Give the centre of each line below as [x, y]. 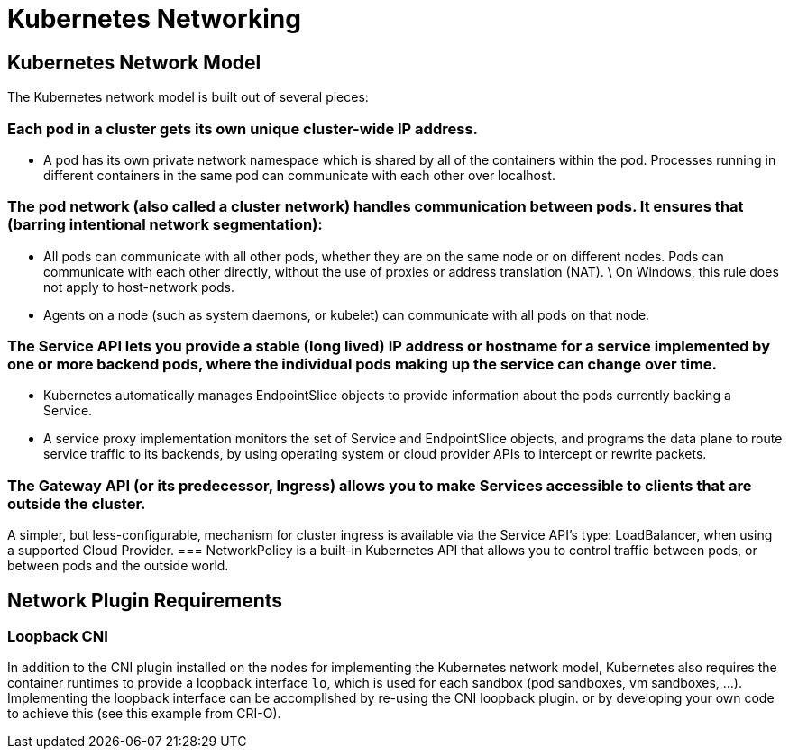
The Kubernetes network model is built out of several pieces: [188, 97]
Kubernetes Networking [154, 19]
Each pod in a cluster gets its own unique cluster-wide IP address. [243, 128]
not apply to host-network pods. [139, 287]
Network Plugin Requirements [145, 600]
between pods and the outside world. [118, 566]
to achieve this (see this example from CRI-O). [144, 714]
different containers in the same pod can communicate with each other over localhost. [299, 175]
